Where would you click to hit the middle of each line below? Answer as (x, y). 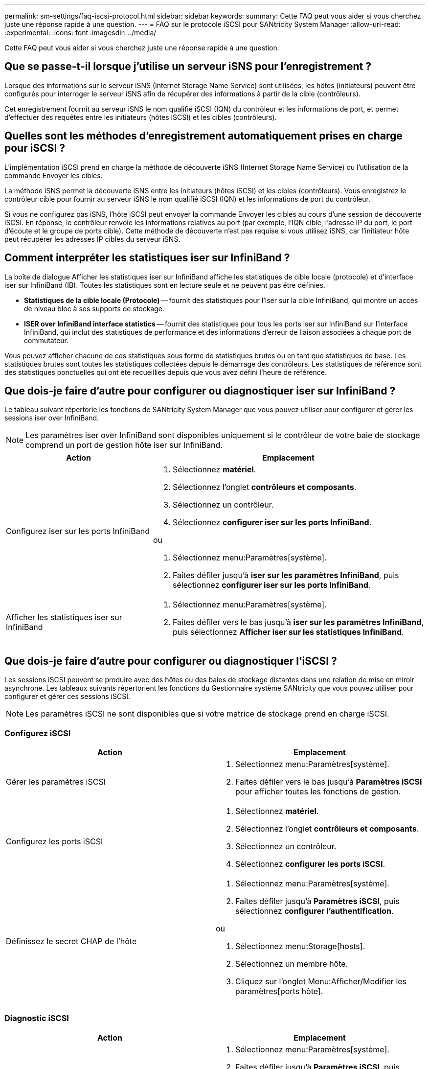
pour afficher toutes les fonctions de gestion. (318, 791)
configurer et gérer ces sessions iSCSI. (67, 697)
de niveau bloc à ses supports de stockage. (94, 308)
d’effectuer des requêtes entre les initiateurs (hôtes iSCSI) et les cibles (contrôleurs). (141, 117)
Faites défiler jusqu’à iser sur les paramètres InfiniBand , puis (286, 575)
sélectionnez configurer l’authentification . (315, 911)
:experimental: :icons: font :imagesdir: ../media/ (80, 33)
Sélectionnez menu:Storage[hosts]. (300, 946)
